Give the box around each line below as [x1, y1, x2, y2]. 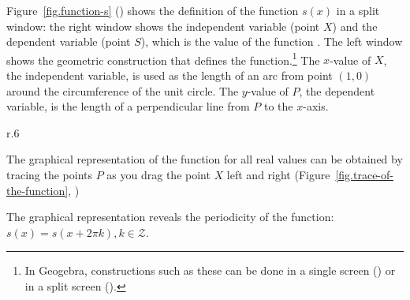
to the [263, 98, 293, 114]
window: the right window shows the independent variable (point [6, 17, 320, 34]
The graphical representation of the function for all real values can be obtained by [6, 151, 403, 167]
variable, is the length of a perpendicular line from [6, 98, 250, 114]
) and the [332, 17, 378, 34]
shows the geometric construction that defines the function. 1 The [6, 49, 320, 68]
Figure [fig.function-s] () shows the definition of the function [6, 2, 299, 18]
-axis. [303, 98, 329, 114]
